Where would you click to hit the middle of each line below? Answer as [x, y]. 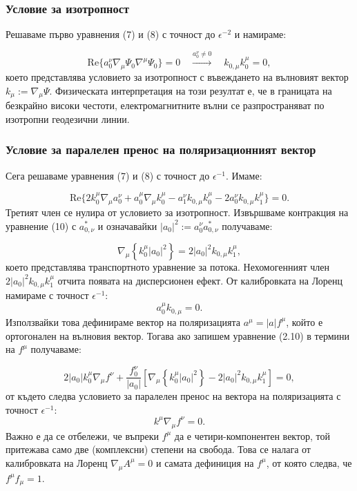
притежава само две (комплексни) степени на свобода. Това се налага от [158, 449]
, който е [305, 321]
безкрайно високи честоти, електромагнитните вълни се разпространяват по [165, 105]
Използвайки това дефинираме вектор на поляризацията [123, 321]
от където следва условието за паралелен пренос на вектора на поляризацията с [173, 396]
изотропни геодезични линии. [68, 118]
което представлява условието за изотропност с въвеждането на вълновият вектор [177, 76]
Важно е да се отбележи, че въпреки [82, 435]
